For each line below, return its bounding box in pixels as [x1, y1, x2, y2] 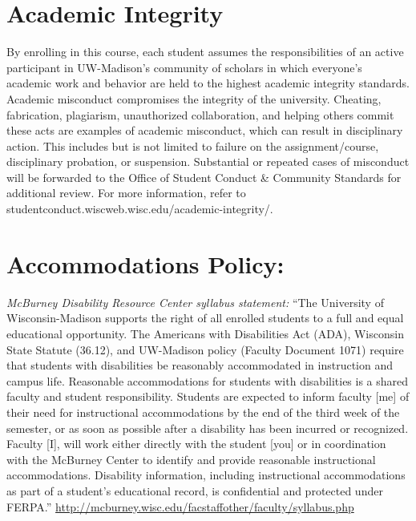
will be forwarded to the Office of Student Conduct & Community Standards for [6, 168, 402, 185]
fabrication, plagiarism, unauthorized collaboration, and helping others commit [6, 106, 394, 123]
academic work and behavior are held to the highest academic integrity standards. [6, 75, 410, 91]
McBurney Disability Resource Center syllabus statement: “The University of [6, 293, 384, 310]
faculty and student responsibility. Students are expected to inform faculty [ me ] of [6, 388, 410, 405]
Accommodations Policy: [6, 247, 285, 280]
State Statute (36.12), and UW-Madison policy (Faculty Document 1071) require [6, 341, 404, 357]
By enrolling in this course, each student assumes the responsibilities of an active [6, 43, 404, 60]
